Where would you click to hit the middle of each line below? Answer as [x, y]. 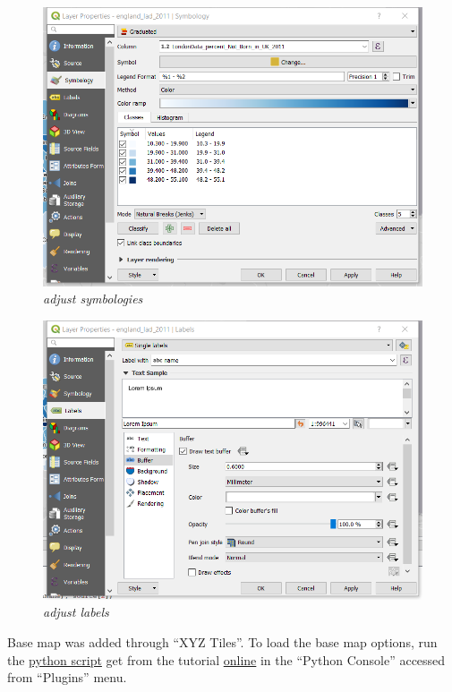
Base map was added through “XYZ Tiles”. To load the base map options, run [222, 642]
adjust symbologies [93, 299]
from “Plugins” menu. [67, 677]
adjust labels [76, 612]
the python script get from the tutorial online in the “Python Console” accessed [226, 659]
